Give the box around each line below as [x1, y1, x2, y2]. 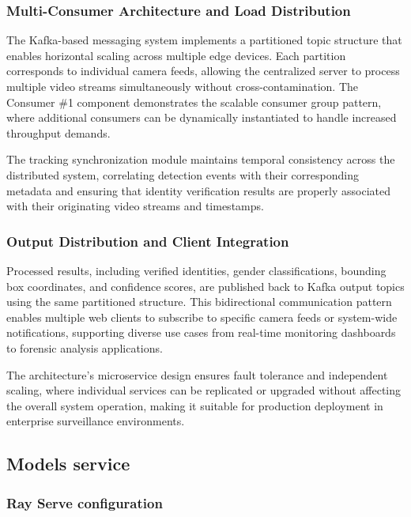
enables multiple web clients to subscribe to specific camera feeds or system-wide [6, 308, 398, 325]
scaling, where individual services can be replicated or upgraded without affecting [6, 382, 401, 398]
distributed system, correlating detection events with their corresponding [6, 166, 359, 183]
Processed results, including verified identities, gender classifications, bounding [6, 262, 386, 278]
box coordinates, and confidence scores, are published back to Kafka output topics [6, 277, 405, 294]
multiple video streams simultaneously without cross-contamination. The [6, 78, 359, 94]
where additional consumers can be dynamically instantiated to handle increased [6, 109, 397, 126]
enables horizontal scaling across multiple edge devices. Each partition [6, 47, 346, 63]
